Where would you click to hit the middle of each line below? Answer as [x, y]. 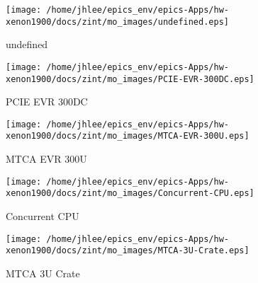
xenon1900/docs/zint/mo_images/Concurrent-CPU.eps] [130, 194]
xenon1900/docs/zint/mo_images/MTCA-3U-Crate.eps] [128, 251]
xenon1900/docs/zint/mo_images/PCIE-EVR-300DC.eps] [130, 79]
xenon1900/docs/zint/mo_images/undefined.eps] [117, 22]
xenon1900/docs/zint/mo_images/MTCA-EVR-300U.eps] [128, 136]
